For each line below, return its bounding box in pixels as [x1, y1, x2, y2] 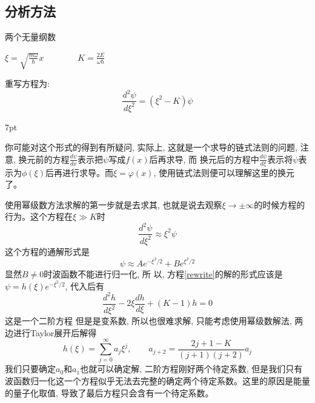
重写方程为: [5, 77, 50, 90]
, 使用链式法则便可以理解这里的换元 [153, 166, 294, 178]
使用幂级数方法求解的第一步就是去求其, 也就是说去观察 [5, 198, 222, 211]
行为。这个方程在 [5, 210, 73, 223]
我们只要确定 [5, 362, 56, 375]
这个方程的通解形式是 [5, 245, 90, 257]
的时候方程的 [254, 198, 305, 211]
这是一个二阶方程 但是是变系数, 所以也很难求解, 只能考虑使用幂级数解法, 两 [5, 314, 303, 327]
